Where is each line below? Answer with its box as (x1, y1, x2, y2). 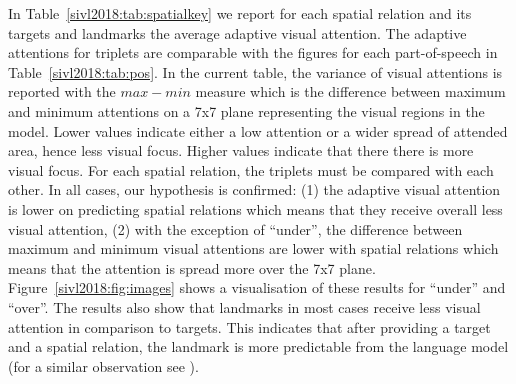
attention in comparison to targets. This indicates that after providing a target (8, 316, 491, 337)
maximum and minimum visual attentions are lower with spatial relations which (8, 238, 499, 259)
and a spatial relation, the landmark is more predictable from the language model (8, 336, 509, 357)
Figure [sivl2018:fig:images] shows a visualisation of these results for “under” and (8, 277, 506, 298)
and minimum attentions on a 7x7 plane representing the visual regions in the (8, 100, 485, 121)
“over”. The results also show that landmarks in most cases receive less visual (8, 296, 481, 317)
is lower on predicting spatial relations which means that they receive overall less (8, 198, 503, 219)
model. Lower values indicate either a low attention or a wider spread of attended (8, 120, 508, 141)
